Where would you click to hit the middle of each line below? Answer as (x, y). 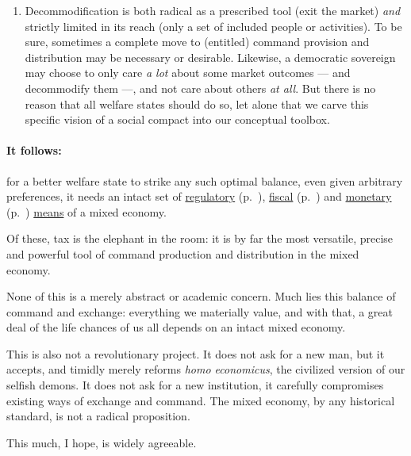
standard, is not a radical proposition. (98, 416)
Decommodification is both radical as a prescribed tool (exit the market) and (213, 10)
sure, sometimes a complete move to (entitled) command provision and (197, 42)
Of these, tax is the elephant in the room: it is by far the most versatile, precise (200, 238)
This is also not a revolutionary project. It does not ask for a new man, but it (196, 353)
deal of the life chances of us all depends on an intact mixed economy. (176, 327)
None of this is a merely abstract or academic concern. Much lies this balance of (201, 296)
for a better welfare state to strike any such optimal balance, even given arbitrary (205, 180)
